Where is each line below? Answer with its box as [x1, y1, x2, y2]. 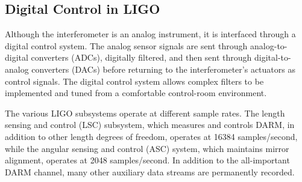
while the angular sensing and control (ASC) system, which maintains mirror [5, 142, 289, 154]
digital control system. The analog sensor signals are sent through [5, 39, 248, 52]
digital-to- [254, 51, 291, 64]
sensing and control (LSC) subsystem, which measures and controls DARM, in [5, 118, 295, 131]
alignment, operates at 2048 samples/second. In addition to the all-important [5, 154, 290, 166]
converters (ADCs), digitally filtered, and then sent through [31, 51, 252, 64]
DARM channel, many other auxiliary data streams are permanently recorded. [5, 165, 295, 178]
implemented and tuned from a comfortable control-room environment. [5, 86, 267, 99]
